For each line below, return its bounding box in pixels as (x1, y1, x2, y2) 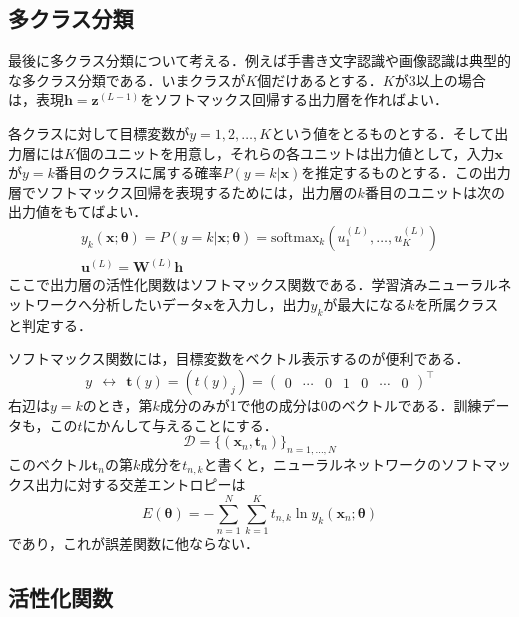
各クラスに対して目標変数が (8, 122, 190, 143)
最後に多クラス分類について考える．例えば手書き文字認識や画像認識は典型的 (8, 50, 511, 71)
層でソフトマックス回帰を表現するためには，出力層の (8, 181, 358, 202)
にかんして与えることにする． (82, 414, 278, 435)
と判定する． (8, 314, 92, 335)
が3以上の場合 (394, 69, 486, 90)
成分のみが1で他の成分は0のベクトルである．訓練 (159, 395, 482, 416)
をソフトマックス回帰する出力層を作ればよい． (140, 89, 448, 110)
